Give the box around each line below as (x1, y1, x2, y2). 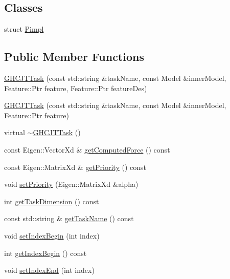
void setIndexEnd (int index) (4, 265, 95, 275)
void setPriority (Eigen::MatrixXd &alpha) (4, 179, 139, 189)
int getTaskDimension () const (4, 196, 99, 206)
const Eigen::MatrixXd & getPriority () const (4, 161, 146, 172)
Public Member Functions (4, 49, 144, 65)
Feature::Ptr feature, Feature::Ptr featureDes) (4, 82, 147, 93)
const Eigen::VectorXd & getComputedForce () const (4, 144, 170, 155)
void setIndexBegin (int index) (4, 230, 100, 241)
